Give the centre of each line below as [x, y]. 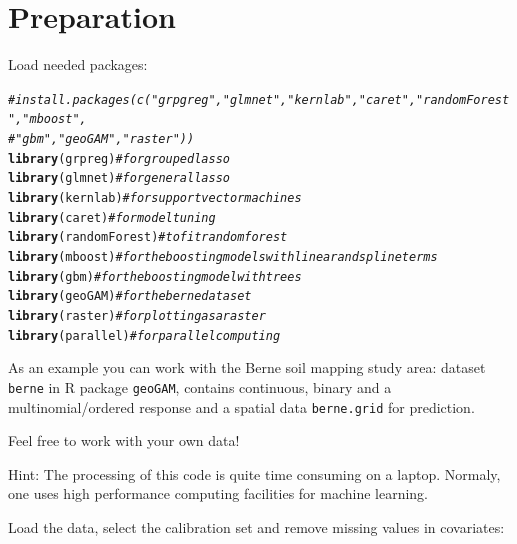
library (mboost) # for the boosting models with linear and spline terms [223, 256]
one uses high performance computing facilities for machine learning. [218, 493]
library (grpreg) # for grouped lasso [119, 158]
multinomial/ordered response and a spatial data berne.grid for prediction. [241, 406]
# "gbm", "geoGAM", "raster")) [101, 139]
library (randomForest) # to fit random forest [148, 237]
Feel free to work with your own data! [124, 440]
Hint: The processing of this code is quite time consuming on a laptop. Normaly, [254, 473]
